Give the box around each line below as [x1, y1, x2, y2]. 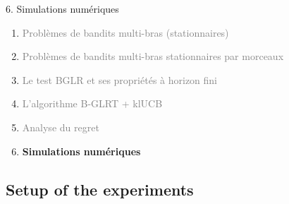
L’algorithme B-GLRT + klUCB [22, 96, 163, 111]
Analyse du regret [22, 119, 99, 134]
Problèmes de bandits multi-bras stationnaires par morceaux [22, 49, 284, 64]
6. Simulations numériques [6, 1, 119, 16]
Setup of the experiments [6, 178, 194, 200]
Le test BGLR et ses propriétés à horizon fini [22, 72, 218, 87]
